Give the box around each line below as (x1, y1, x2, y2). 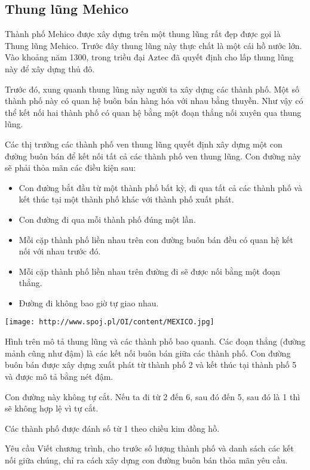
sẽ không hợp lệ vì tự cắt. (5, 402, 99, 414)
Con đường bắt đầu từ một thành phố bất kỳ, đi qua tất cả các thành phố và (19, 181, 302, 193)
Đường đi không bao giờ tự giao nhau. (19, 296, 159, 309)
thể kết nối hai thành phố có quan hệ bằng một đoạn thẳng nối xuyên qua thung (5, 106, 302, 118)
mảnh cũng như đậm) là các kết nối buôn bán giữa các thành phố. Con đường (5, 346, 291, 359)
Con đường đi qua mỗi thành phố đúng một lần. (19, 213, 196, 225)
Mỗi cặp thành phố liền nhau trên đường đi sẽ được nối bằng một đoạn (19, 265, 281, 277)
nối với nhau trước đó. (19, 245, 101, 257)
